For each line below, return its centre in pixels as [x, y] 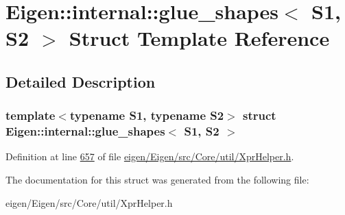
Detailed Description [81, 81]
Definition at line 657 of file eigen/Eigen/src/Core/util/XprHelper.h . [150, 156]
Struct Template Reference [199, 38]
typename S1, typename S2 [147, 115]
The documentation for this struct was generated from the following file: [157, 180]
